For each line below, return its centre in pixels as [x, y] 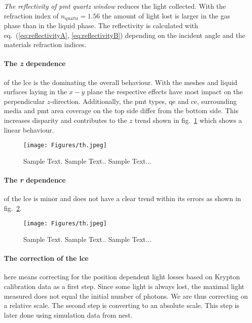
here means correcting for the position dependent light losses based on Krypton [122, 277]
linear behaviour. [29, 129]
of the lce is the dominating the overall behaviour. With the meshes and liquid [121, 82]
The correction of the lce [46, 258]
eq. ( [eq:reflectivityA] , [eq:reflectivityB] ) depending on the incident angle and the [125, 35]
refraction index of [31, 15]
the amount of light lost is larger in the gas [166, 15]
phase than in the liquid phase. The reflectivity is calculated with [101, 25]
